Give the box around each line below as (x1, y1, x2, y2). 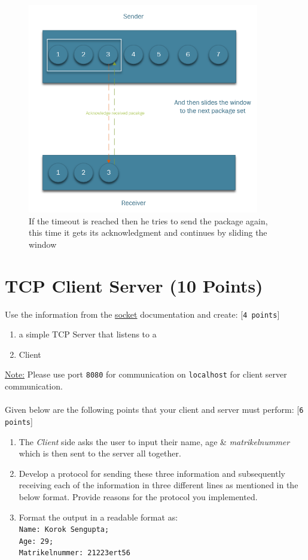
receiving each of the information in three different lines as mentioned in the (19, 479, 298, 491)
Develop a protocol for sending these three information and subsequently (19, 467, 285, 479)
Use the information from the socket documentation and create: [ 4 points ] (5, 308, 280, 320)
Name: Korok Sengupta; (19, 525, 109, 534)
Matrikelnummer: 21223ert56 (19, 549, 130, 558)
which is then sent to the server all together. (19, 447, 181, 459)
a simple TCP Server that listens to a (19, 328, 157, 340)
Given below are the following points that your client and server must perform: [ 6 (5, 403, 304, 416)
